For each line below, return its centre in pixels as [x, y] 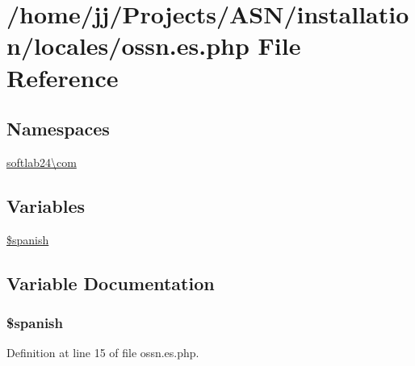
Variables [46, 205]
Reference [63, 77]
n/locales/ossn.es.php [128, 46]
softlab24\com [42, 162]
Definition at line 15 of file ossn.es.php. [103, 353]
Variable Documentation [111, 283]
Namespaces [58, 129]
